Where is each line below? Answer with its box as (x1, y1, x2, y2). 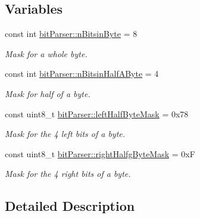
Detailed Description (5, 197, 135, 215)
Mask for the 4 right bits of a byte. (5, 167, 131, 180)
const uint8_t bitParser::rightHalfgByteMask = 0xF (5, 147, 195, 160)
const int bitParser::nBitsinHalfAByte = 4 (5, 67, 159, 80)
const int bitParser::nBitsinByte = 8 (5, 27, 137, 40)
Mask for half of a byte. (5, 87, 90, 99)
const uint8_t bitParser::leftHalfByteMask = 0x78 (5, 107, 189, 120)
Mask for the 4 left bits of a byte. (5, 127, 126, 140)
